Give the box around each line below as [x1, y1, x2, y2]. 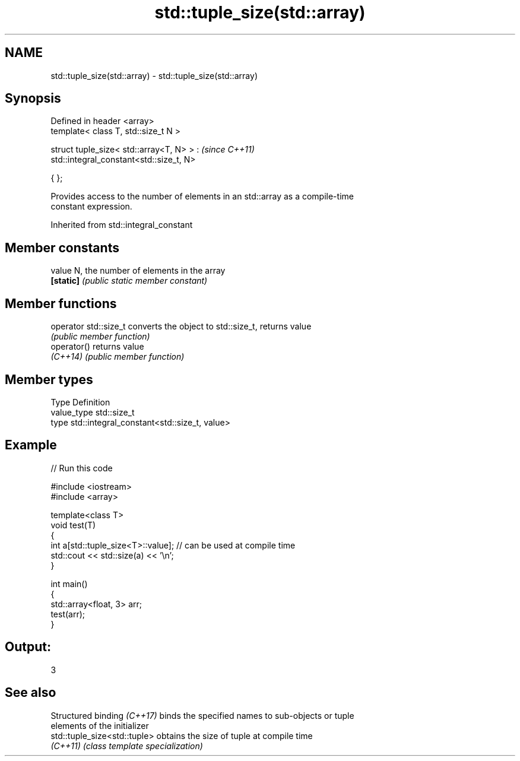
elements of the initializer [50, 720, 149, 731]
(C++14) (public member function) [50, 351, 185, 362]
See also [5, 685, 56, 700]
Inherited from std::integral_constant [50, 220, 193, 230]
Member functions [5, 296, 117, 311]
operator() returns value [50, 341, 144, 352]
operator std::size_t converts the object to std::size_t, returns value [50, 321, 312, 332]
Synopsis [5, 91, 61, 106]
